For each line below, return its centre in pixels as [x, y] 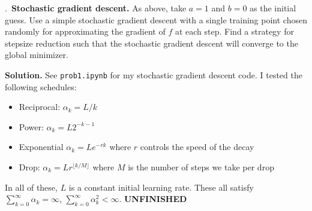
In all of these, [31, 187]
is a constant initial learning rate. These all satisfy [161, 187]
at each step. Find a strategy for [234, 31]
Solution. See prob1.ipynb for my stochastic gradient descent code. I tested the [154, 74]
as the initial [273, 8]
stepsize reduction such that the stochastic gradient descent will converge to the [151, 43]
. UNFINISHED [153, 199]
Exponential [41, 147]
